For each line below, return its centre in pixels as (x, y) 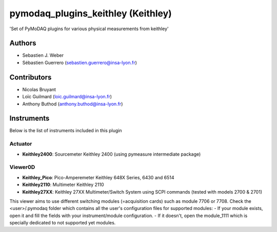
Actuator (21, 144)
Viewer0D (22, 167)
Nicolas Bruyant (39, 89)
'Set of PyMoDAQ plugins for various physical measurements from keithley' (89, 29)
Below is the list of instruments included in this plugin (66, 131)
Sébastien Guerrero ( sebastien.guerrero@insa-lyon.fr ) (80, 62)
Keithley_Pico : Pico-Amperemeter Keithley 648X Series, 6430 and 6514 (98, 177)
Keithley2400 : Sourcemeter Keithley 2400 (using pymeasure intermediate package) (112, 154)
